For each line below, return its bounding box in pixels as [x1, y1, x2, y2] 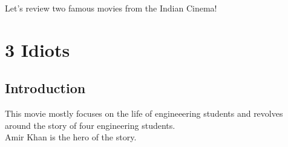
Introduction [5, 79, 86, 97]
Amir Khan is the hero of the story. [5, 131, 137, 143]
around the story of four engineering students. [5, 119, 175, 131]
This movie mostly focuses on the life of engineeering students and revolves [5, 107, 283, 120]
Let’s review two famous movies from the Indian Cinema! [5, 2, 217, 14]
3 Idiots [5, 37, 70, 62]
